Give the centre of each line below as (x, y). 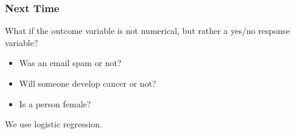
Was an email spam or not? (70, 63)
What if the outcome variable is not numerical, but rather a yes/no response (147, 31)
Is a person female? (55, 103)
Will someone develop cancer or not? (88, 83)
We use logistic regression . (54, 124)
